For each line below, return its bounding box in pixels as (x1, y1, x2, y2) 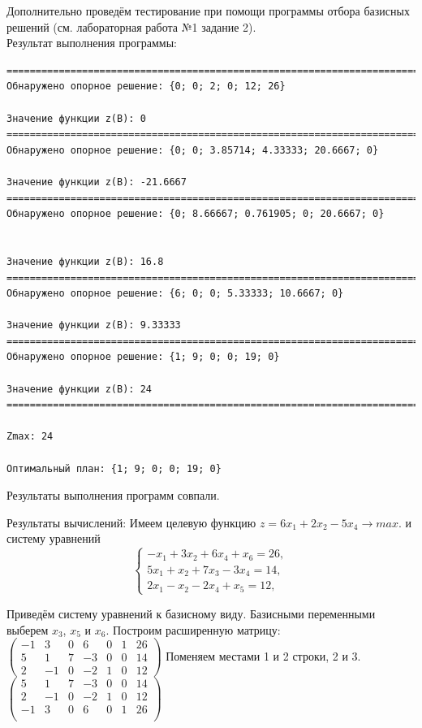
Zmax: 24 (6, 431, 54, 443)
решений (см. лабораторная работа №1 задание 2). (6, 18, 256, 35)
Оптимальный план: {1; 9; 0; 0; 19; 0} (6, 462, 222, 474)
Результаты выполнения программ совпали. (6, 487, 220, 504)
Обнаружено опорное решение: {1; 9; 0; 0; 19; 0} (6, 351, 280, 363)
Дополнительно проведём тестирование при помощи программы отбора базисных (6, 2, 410, 19)
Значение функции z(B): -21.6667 (6, 175, 187, 188)
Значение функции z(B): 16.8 (6, 255, 164, 267)
